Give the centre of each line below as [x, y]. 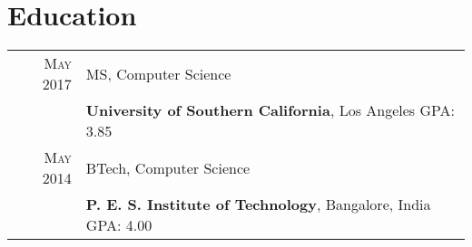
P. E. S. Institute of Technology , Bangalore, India [258, 204]
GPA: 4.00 [119, 225]
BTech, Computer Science [168, 167]
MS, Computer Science [158, 73]
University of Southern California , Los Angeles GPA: [270, 110]
